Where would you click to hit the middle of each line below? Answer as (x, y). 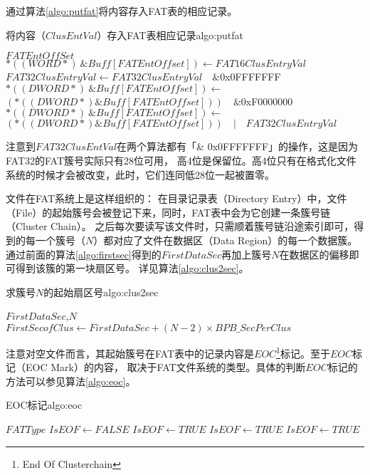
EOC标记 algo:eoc (44, 405)
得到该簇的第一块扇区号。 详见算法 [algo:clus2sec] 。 (132, 268)
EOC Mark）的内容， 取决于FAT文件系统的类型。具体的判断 (165, 367)
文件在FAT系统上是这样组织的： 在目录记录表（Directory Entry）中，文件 (176, 198)
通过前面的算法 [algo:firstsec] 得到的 (84, 254)
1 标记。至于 (303, 352)
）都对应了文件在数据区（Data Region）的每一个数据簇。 (226, 240)
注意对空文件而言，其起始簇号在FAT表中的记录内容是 (130, 353)
